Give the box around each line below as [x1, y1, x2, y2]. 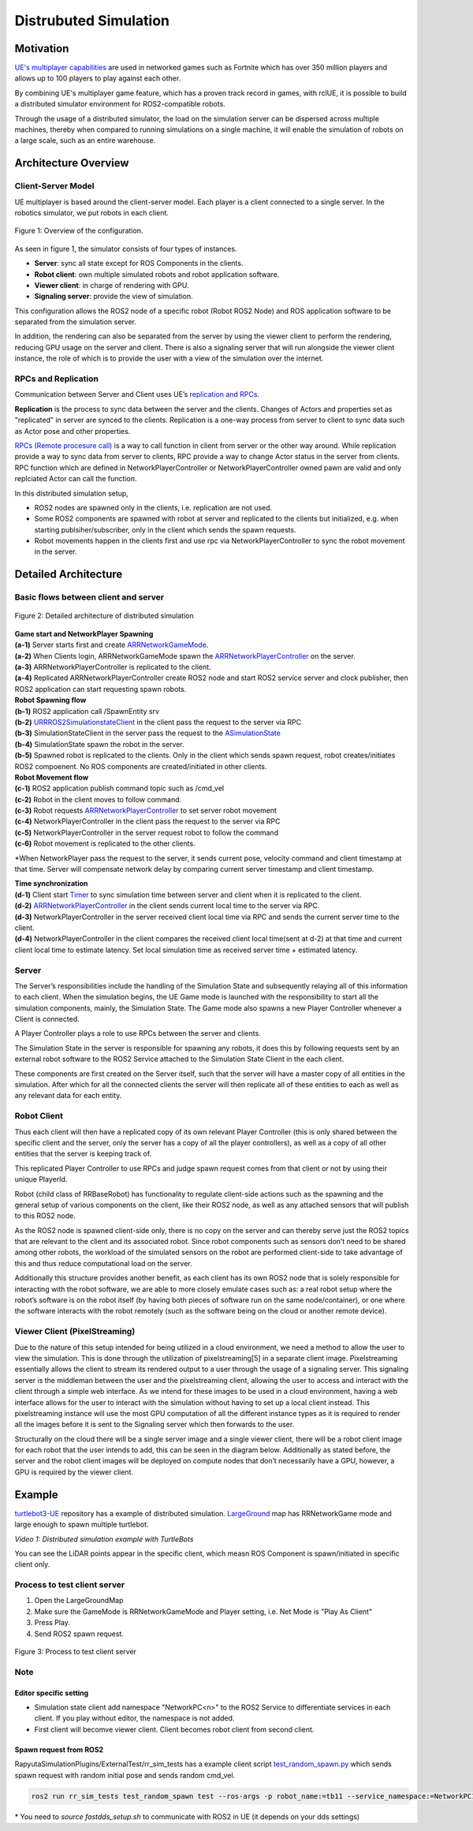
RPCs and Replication [14, 373, 99, 384]
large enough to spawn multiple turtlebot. [14, 1519, 149, 1530]
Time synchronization [14, 879, 88, 888]
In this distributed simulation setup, [14, 488, 129, 498]
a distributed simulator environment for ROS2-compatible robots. [14, 99, 226, 109]
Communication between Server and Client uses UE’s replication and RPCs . [14, 390, 260, 399]
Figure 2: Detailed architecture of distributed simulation [14, 611, 194, 621]
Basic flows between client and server [14, 592, 165, 603]
